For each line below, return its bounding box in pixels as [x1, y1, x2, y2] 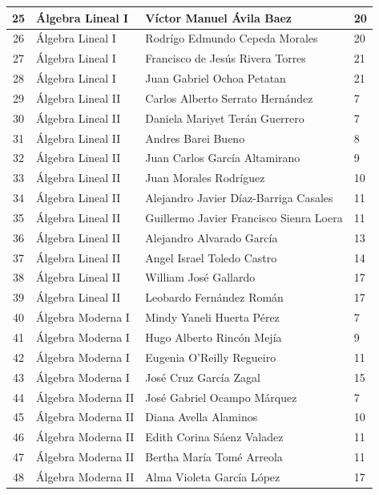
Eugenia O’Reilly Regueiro [145, 348, 276, 365]
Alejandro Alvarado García [145, 229, 278, 245]
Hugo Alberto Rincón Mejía [145, 329, 282, 345]
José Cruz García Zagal [145, 368, 260, 385]
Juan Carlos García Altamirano [145, 149, 300, 166]
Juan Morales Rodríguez [145, 169, 265, 186]
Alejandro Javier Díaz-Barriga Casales [145, 189, 333, 206]
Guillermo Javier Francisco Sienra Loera [145, 209, 343, 225]
